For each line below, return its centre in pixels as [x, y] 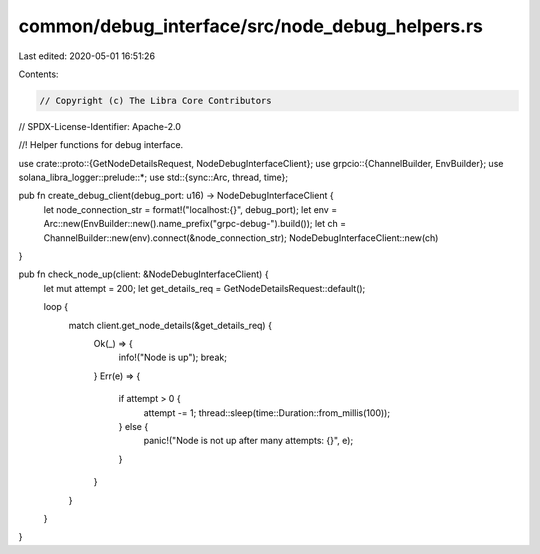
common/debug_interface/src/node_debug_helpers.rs [251, 26]
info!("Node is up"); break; [172, 357]
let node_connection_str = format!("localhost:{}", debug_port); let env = [190, 209]
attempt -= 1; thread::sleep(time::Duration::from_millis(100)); [266, 412]
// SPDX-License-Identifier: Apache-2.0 [100, 126]
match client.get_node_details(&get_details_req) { [170, 325]
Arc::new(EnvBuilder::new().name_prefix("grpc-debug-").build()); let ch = [195, 224]
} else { [133, 426]
